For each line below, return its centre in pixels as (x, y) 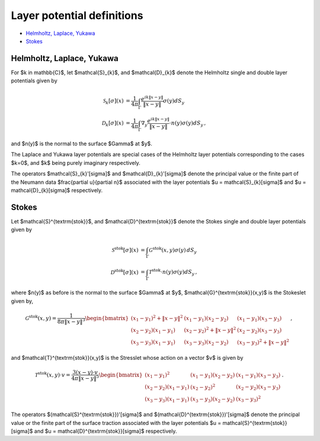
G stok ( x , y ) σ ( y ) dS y (173, 250)
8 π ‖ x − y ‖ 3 (71, 321)
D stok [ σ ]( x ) (124, 271)
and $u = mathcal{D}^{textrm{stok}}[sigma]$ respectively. (105, 431)
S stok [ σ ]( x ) (125, 249)
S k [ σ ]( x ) (113, 102)
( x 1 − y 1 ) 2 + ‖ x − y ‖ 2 (157, 318)
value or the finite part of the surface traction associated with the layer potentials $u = (116, 423)
